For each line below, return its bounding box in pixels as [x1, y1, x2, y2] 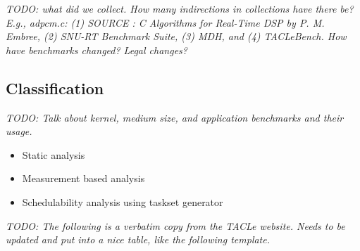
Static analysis [22, 147, 85, 162]
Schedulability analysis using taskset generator [22, 194, 223, 209]
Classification [6, 77, 104, 98]
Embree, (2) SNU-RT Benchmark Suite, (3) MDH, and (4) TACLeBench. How [6, 29, 347, 44]
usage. [6, 124, 32, 139]
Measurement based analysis [22, 171, 145, 186]
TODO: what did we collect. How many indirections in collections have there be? [6, 1, 354, 15]
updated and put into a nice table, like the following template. [6, 232, 271, 247]
